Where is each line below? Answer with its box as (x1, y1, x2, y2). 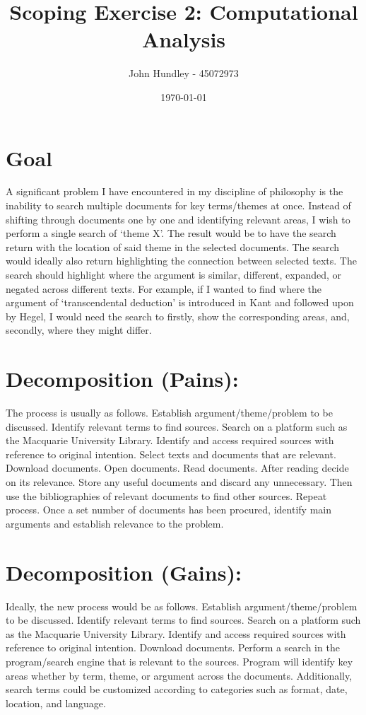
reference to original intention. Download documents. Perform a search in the (6, 640, 340, 655)
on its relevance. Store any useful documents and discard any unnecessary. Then (6, 475, 353, 489)
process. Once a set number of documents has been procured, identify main (6, 502, 331, 517)
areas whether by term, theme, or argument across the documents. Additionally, (6, 668, 353, 682)
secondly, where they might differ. (6, 322, 152, 337)
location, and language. (6, 695, 106, 710)
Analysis (141, 25, 226, 54)
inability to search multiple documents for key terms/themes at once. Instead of (6, 198, 351, 213)
